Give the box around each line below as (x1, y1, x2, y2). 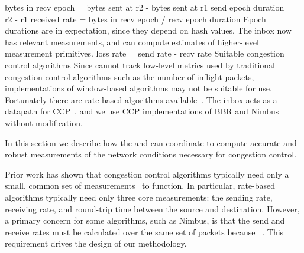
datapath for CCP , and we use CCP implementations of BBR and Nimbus (5, 105, 279, 117)
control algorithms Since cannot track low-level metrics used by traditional (5, 58, 275, 71)
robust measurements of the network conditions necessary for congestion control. (5, 148, 297, 160)
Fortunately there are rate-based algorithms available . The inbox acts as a (5, 93, 277, 106)
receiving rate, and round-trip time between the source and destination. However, (5, 202, 300, 215)
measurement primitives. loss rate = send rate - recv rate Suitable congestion (5, 47, 284, 60)
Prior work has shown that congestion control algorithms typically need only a (5, 167, 289, 180)
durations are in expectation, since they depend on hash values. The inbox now (5, 24, 292, 37)
